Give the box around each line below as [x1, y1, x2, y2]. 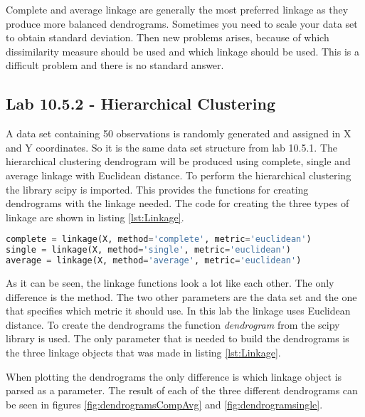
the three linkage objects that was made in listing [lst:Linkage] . [6, 344, 281, 359]
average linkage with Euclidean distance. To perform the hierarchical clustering [6, 167, 351, 182]
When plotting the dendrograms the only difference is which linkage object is [6, 369, 342, 384]
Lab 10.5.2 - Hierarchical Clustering [6, 93, 275, 115]
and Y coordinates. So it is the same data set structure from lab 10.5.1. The [6, 139, 338, 154]
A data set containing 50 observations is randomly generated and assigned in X [6, 126, 351, 141]
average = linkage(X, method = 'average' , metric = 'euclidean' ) [6, 255, 302, 266]
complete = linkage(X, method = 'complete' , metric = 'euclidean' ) [6, 234, 312, 245]
